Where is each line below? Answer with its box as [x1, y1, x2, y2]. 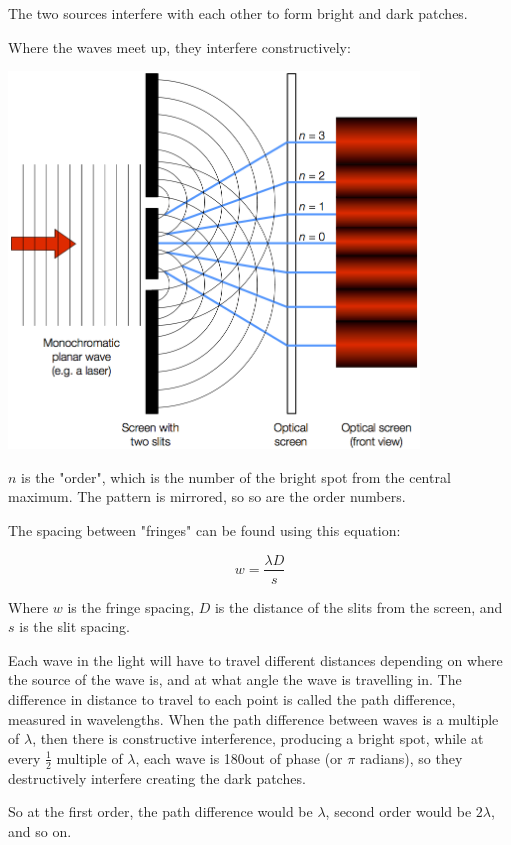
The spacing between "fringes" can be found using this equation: [8, 519, 401, 540]
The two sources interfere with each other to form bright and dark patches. [8, 3, 468, 23]
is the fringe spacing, [67, 596, 195, 617]
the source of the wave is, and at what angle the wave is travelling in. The [8, 669, 462, 690]
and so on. [8, 820, 72, 841]
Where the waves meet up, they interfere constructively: [8, 36, 351, 57]
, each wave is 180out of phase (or [135, 747, 343, 768]
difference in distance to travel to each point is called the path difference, [8, 688, 456, 709]
